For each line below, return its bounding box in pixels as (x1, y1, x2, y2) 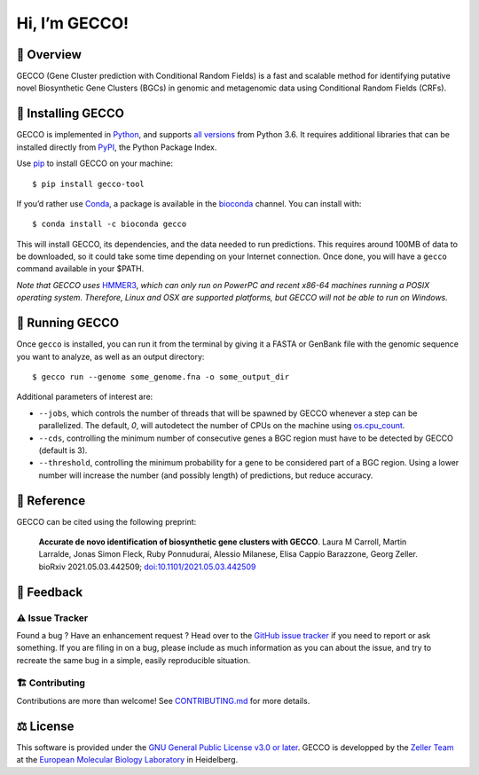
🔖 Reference (16, 493, 86, 508)
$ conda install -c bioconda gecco (32, 219, 187, 230)
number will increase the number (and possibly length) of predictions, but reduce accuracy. (38, 470, 373, 481)
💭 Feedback (16, 584, 83, 599)
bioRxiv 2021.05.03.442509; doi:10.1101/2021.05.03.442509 (38, 561, 256, 572)
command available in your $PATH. (16, 263, 145, 274)
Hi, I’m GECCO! (16, 13, 130, 33)
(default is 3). (38, 444, 88, 456)
